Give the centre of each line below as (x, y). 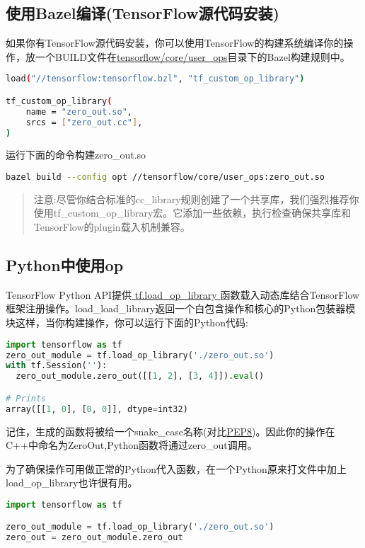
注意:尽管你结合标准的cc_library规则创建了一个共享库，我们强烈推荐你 (196, 199)
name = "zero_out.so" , (79, 112)
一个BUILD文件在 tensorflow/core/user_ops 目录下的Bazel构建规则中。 (192, 56)
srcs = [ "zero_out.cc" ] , (84, 122)
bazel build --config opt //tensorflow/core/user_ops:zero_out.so (166, 177)
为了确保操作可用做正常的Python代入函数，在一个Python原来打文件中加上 (176, 468)
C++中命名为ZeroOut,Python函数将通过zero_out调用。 (132, 445)
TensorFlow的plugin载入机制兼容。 (112, 227)
